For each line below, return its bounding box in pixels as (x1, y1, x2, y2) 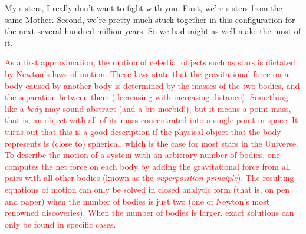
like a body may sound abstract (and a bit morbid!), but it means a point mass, (5, 102, 291, 114)
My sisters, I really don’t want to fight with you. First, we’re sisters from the (5, 2, 282, 14)
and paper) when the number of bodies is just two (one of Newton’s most (5, 195, 270, 207)
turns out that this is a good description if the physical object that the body (5, 125, 281, 137)
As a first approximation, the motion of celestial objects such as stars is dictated (5, 56, 295, 68)
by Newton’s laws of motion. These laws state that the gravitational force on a (5, 67, 289, 80)
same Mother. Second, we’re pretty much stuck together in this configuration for (5, 13, 295, 25)
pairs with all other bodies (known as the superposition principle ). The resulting (5, 172, 294, 184)
